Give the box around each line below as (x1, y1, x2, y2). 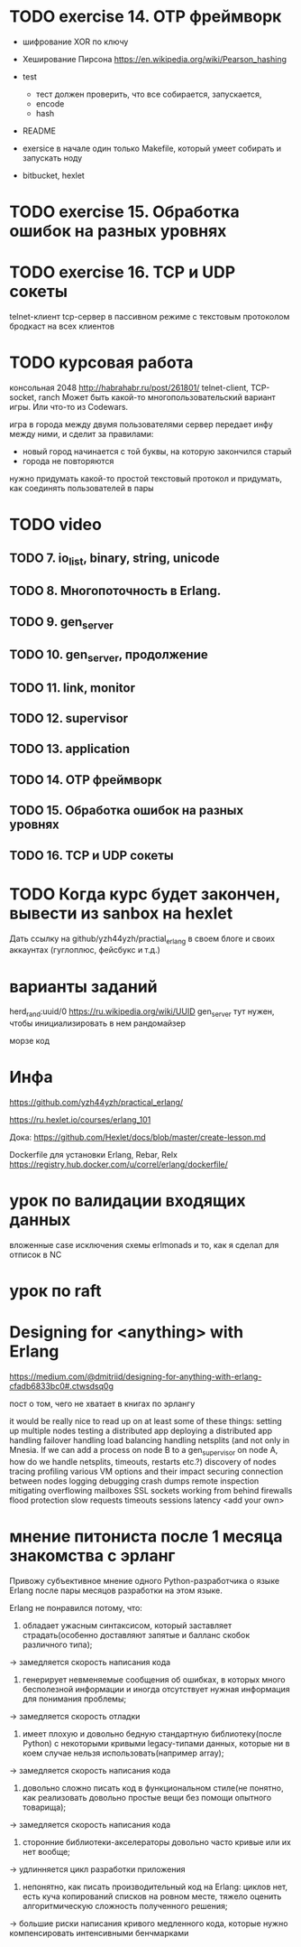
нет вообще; (22, 1846, 70, 1857)
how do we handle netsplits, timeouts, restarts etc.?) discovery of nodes (9, 1456, 277, 1467)
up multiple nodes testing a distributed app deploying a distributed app (9, 1425, 273, 1437)
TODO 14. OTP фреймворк (9, 772, 162, 787)
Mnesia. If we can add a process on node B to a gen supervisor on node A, (9, 1445, 278, 1458)
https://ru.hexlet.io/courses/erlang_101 (9, 1114, 151, 1125)
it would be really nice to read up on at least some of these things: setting (9, 1416, 282, 1427)
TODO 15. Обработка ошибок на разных (9, 803, 244, 818)
